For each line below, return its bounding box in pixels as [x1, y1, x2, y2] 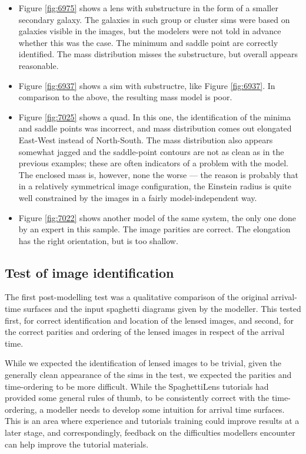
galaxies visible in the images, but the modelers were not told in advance [18, 25, 281, 37]
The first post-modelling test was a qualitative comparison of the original [5, 291, 269, 303]
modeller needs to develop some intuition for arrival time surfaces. [46, 403, 285, 415]
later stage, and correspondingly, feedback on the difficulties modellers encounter [5, 426, 295, 439]
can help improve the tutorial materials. [5, 437, 149, 450]
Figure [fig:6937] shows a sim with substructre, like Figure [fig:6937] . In [18, 79, 275, 91]
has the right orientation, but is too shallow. [18, 234, 178, 246]
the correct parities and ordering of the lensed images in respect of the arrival [5, 325, 285, 338]
